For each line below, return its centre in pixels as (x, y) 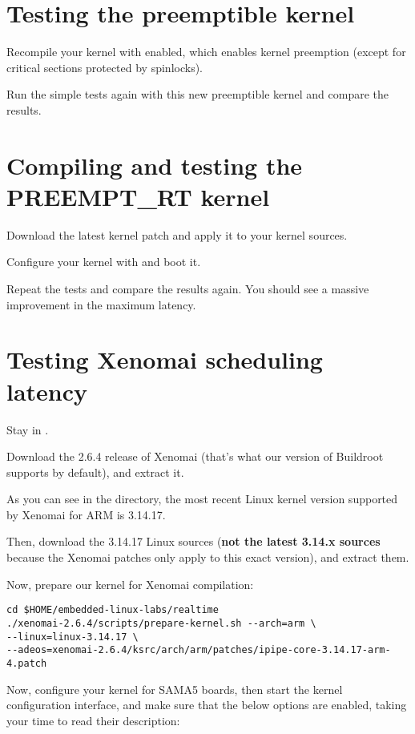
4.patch (27, 663)
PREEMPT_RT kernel (138, 196)
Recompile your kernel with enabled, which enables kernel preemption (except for (206, 52)
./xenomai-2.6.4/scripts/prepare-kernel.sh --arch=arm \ (161, 623)
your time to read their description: (93, 720)
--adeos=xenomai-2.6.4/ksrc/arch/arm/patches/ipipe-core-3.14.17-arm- (199, 650)
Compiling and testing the (155, 165)
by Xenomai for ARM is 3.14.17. (86, 514)
